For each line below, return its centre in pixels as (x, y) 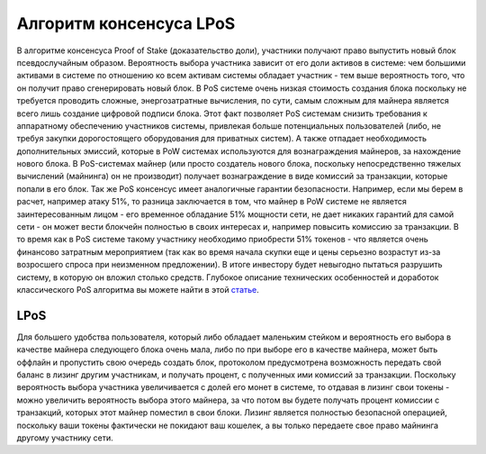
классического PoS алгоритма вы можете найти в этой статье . (138, 289)
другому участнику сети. (65, 438)
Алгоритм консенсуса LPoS (126, 23)
